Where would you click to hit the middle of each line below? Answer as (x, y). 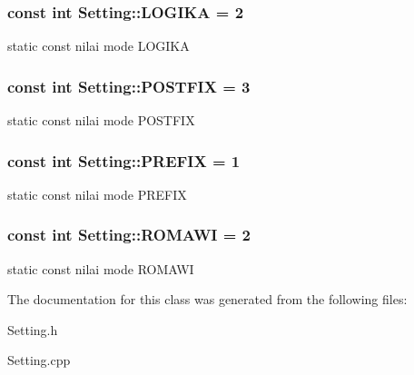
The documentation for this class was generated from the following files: (207, 299)
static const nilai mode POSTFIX (101, 120)
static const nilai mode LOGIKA (99, 46)
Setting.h (33, 329)
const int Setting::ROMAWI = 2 (129, 235)
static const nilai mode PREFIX (97, 194)
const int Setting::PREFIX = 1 (124, 160)
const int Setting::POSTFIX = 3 (129, 86)
